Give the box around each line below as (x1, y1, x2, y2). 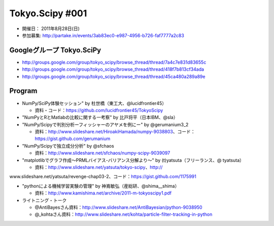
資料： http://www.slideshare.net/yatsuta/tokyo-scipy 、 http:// (35, 164, 163, 171)
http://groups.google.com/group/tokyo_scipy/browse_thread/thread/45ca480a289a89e (22, 73, 205, 79)
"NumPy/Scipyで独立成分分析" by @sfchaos (22, 143, 114, 149)
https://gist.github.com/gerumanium (35, 135, 111, 142)
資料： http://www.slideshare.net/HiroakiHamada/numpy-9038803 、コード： (35, 129, 195, 135)
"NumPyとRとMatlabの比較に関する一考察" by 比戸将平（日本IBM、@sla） (22, 115, 178, 121)
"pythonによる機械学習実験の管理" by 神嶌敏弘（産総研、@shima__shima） (22, 183, 180, 189)
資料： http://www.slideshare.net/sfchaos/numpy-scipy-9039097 (35, 150, 170, 156)
